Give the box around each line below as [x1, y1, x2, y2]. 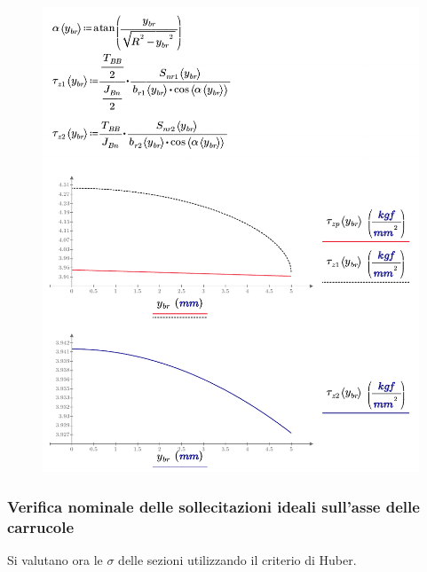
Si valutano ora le [7, 551, 103, 569]
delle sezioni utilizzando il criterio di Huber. [118, 551, 357, 569]
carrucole [7, 515, 75, 537]
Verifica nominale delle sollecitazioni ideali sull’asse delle [7, 495, 420, 517]
